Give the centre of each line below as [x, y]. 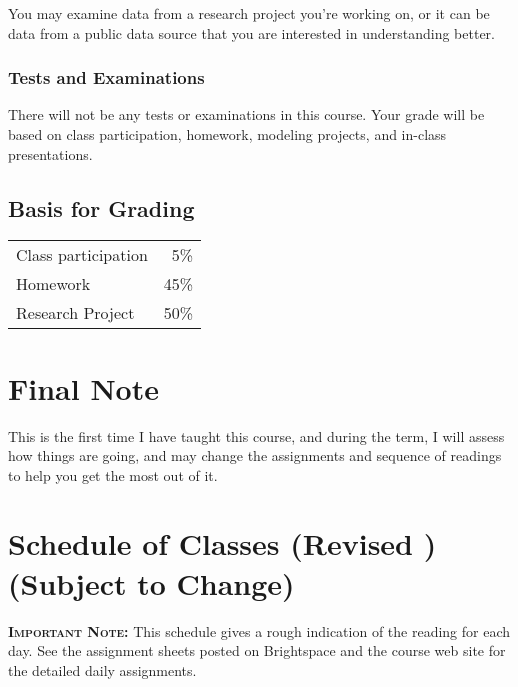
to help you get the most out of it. [113, 474]
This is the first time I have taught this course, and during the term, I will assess [256, 435]
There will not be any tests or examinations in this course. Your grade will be [246, 114]
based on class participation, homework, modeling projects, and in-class [227, 134]
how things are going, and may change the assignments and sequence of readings [255, 455]
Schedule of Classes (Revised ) [222, 543]
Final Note [83, 387]
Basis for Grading [101, 207]
